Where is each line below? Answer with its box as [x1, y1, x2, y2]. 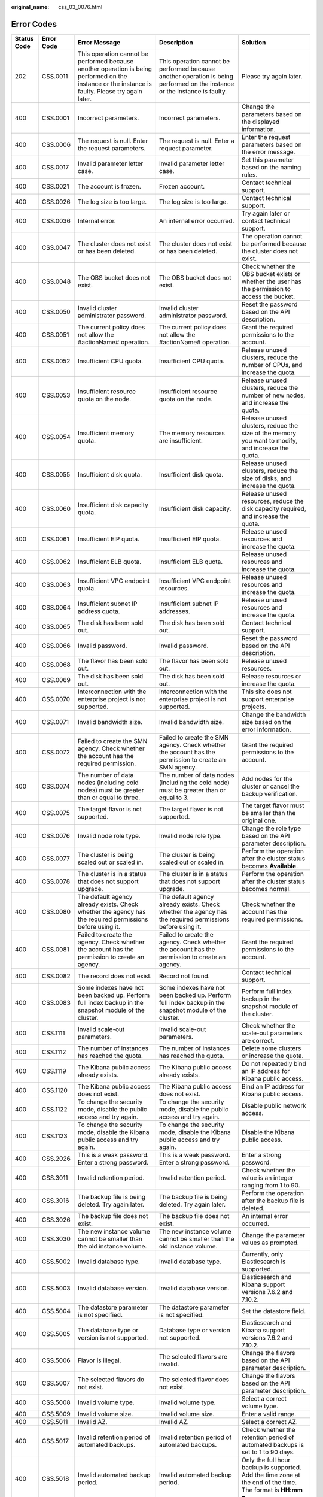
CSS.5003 [42, 1284, 71, 1292]
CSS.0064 [42, 603, 71, 611]
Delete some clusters [241, 1044, 301, 1052]
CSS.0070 [42, 695, 71, 703]
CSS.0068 [42, 660, 71, 669]
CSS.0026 [42, 198, 71, 206]
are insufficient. [159, 436, 203, 444]
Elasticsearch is [241, 1257, 286, 1266]
